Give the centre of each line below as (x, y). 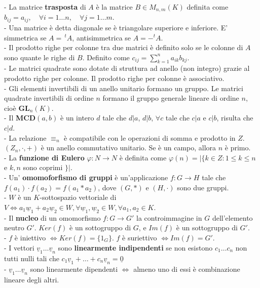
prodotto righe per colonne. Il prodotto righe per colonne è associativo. (114, 78)
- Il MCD (20, 118)
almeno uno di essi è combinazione (187, 269)
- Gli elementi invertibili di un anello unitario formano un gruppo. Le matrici (124, 88)
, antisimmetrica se (102, 37)
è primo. (238, 148)
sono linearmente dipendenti (74, 269)
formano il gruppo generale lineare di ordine (171, 98)
